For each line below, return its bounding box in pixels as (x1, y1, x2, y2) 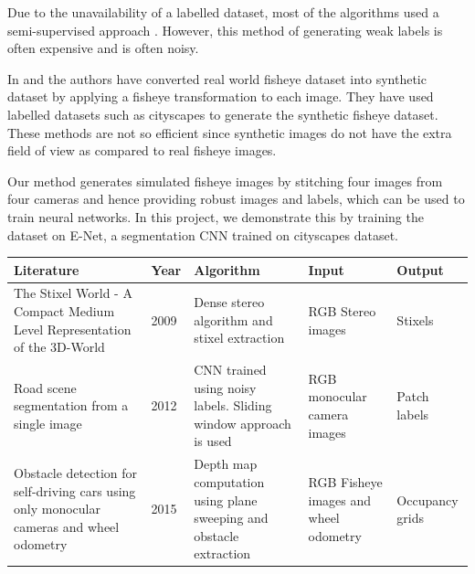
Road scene (14, 377, 77, 397)
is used (194, 431, 232, 451)
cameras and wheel (14, 516, 120, 536)
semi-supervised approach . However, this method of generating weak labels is (7, 20, 443, 39)
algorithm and (194, 310, 273, 329)
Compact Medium (14, 302, 115, 321)
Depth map (194, 454, 258, 473)
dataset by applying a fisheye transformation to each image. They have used (7, 87, 434, 106)
